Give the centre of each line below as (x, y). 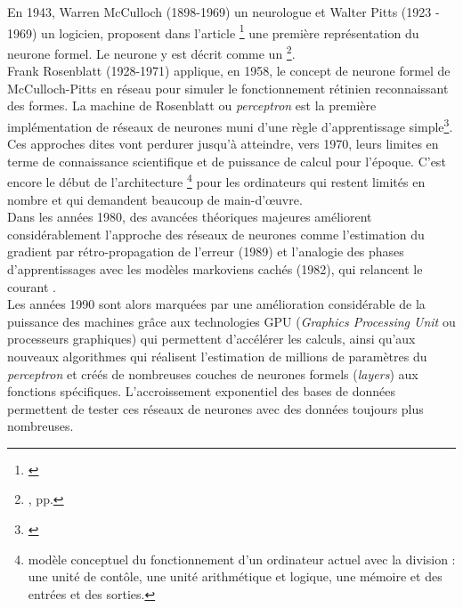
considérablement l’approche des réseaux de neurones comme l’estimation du (216, 234)
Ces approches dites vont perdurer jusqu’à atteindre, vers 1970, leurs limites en (223, 144)
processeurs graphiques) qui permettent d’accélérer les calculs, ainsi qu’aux (211, 339)
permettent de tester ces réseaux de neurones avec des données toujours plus (215, 408)
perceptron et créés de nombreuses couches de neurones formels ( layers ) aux (213, 373)
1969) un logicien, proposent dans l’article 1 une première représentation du (213, 31)
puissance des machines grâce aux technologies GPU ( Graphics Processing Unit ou (231, 321)
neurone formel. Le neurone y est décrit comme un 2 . (151, 52)
